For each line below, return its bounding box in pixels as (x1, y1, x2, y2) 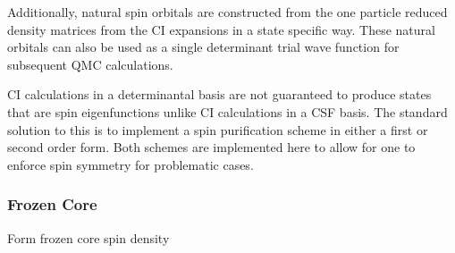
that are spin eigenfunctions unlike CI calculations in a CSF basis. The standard (7, 102, 448, 121)
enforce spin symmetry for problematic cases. (7, 155, 254, 173)
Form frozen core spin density (7, 228, 170, 247)
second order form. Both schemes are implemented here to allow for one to (7, 138, 416, 156)
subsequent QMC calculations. (7, 55, 173, 73)
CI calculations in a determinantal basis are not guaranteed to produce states (7, 85, 432, 104)
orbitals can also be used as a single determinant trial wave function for (7, 38, 400, 56)
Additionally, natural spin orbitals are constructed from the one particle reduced (7, 3, 448, 21)
